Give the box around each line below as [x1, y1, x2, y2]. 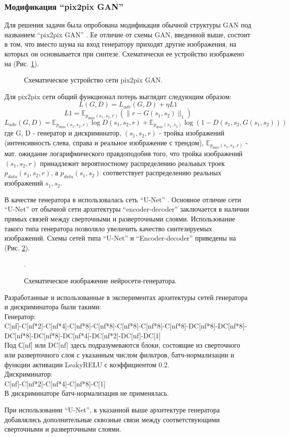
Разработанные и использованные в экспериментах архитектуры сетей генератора [4, 292, 248, 302]
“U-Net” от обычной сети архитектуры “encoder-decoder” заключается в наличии [4, 204, 249, 214]
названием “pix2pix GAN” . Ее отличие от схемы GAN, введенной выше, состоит [4, 29, 251, 39]
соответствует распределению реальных [103, 167, 221, 178]
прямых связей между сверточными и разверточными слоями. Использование [4, 213, 236, 223]
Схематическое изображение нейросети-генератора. [24, 275, 177, 285]
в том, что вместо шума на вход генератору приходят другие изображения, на [4, 39, 236, 49]
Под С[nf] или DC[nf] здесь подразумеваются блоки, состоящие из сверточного [4, 340, 240, 350]
